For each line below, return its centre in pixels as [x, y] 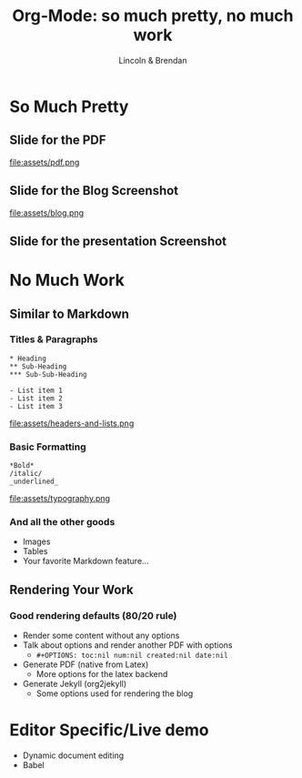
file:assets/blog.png [47, 212]
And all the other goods [62, 522]
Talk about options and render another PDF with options [127, 645]
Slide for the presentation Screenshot [118, 241]
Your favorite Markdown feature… [86, 561]
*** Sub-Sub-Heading [49, 374]
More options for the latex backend [102, 674]
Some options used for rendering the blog [115, 693]
